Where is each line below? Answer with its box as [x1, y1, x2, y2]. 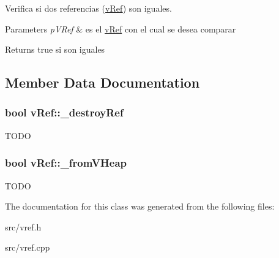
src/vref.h [5, 220, 42, 233]
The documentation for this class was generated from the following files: [5, 200, 275, 213]
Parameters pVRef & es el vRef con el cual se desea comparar [5, 22, 236, 35]
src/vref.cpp [5, 241, 50, 254]
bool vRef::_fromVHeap [5, 155, 127, 170]
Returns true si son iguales [5, 43, 105, 56]
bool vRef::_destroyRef [5, 105, 124, 120]
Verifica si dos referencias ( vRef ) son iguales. [5, 2, 172, 14]
